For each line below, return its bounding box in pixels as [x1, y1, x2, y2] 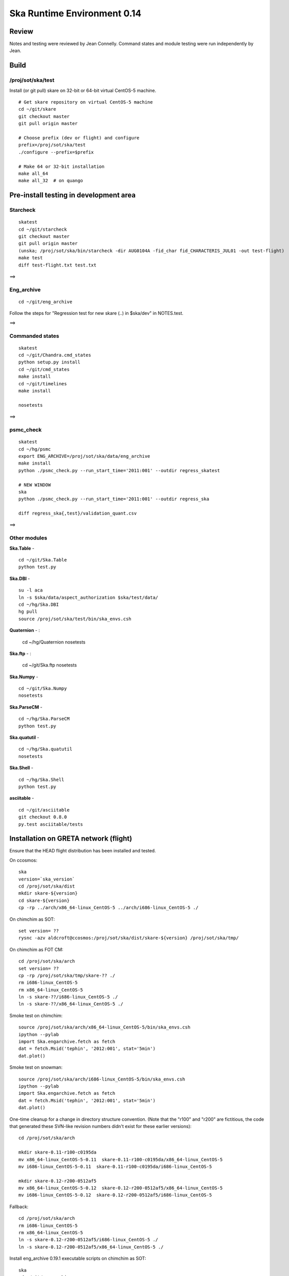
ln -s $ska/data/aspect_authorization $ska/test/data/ [18, 595, 159, 600]
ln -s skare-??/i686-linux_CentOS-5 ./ [18, 994, 118, 1000]
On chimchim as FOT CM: [9, 946, 64, 952]
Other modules [9, 534, 47, 542]
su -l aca [18, 587, 43, 593]
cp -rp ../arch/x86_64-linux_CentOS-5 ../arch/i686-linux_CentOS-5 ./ [18, 905, 199, 911]
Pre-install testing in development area [9, 191, 136, 200]
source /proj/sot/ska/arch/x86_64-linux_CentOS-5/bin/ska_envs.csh [18, 1024, 191, 1030]
